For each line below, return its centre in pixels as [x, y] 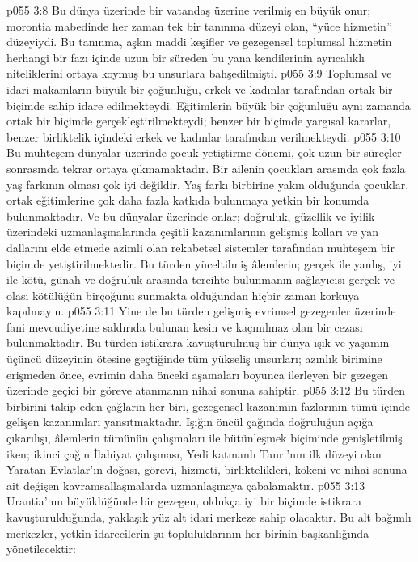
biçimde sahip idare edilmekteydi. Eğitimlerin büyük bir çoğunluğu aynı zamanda [209, 105]
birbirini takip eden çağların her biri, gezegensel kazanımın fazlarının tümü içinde [208, 406]
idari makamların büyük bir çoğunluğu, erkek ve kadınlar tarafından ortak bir [200, 89]
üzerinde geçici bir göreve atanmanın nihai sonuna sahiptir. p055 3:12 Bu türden [206, 390]
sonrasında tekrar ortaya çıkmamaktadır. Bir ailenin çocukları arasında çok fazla [206, 168]
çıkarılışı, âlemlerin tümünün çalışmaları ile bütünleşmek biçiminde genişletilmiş [205, 438]
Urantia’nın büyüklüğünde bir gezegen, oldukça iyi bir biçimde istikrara [184, 501]
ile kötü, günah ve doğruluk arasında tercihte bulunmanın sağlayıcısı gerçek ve [201, 279]
